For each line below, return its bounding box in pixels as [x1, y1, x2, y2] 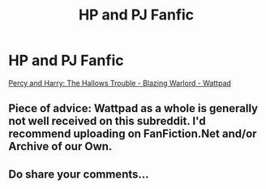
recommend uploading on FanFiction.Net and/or [8, 127, 257, 141]
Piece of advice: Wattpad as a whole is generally [8, 101, 258, 115]
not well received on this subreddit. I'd [8, 114, 206, 128]
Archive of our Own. [8, 140, 113, 153]
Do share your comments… [8, 167, 149, 181]
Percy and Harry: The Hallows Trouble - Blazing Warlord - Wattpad [8, 78, 231, 88]
